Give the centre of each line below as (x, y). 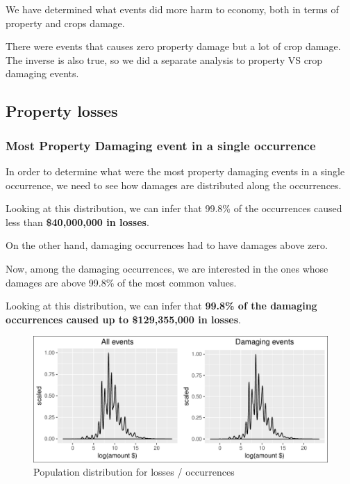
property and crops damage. (65, 23)
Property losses (62, 111)
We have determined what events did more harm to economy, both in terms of (172, 9)
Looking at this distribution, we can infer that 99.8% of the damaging (161, 306)
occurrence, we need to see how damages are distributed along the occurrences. (174, 185)
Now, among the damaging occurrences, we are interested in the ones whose (167, 268)
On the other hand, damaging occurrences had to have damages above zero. (167, 245)
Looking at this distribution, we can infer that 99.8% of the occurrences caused (174, 208)
